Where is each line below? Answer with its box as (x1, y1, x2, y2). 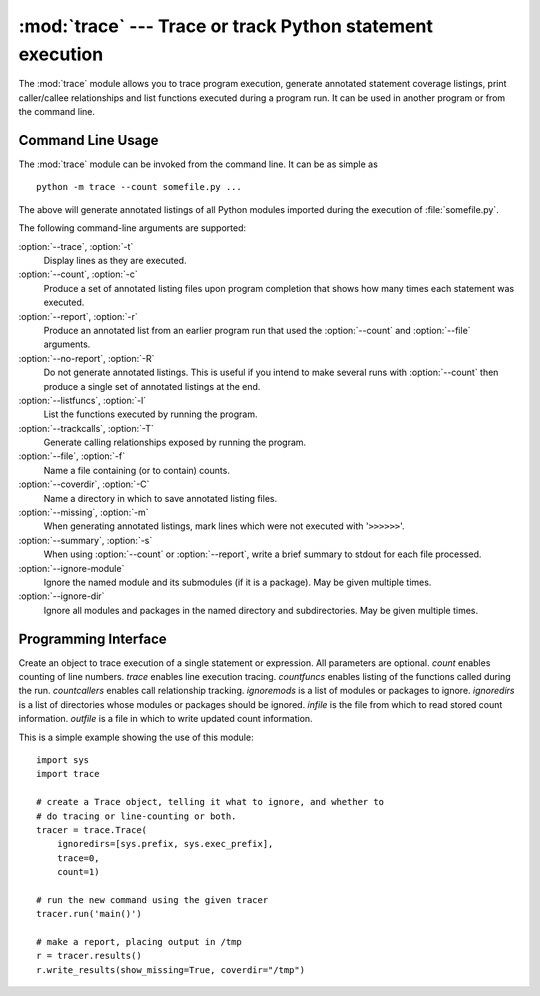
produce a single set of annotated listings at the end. (43, 380, 261, 392)
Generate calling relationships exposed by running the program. (43, 436, 307, 449)
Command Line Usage (18, 131, 159, 149)
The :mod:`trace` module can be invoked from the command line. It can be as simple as (18, 158, 379, 170)
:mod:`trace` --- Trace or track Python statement (18, 15, 434, 37)
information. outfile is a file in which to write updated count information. (18, 713, 314, 725)
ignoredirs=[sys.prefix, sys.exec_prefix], (56, 838, 274, 850)
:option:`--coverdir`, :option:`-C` (18, 478, 150, 490)
